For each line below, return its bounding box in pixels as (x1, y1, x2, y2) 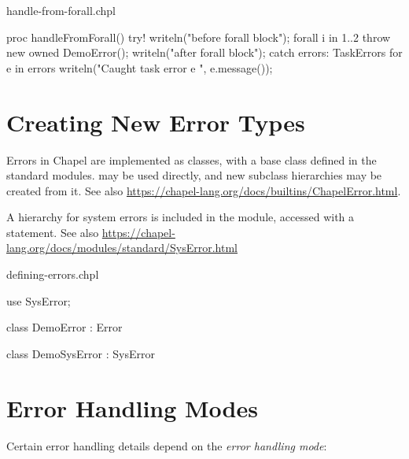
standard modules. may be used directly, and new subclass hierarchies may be (6, 167, 382, 183)
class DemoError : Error (6, 319, 123, 335)
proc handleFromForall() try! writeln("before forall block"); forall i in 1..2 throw (6, 28, 391, 45)
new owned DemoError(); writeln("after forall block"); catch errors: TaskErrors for (6, 44, 403, 61)
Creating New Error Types (6, 105, 305, 138)
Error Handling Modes (6, 391, 258, 424)
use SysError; (6, 292, 71, 309)
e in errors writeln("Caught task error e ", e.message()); (6, 59, 273, 76)
